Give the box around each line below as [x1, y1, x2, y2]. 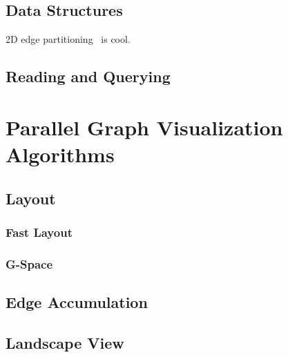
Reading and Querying [6, 66, 171, 87]
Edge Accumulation [6, 291, 148, 312]
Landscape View [6, 331, 124, 353]
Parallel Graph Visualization [6, 113, 283, 141]
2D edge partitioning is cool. [6, 32, 131, 46]
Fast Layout [6, 223, 73, 240]
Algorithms [6, 139, 115, 168]
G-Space [6, 255, 53, 272]
